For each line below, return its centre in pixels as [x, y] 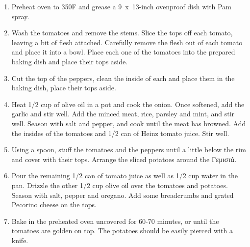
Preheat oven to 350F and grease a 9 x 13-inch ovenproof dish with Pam [121, 6]
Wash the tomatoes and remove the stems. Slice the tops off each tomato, [122, 33]
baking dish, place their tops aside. [64, 88]
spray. [20, 16]
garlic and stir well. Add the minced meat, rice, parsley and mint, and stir [123, 114]
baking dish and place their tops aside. [70, 61]
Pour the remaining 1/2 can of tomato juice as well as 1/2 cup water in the [125, 176]
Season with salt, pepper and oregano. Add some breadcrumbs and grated [123, 195]
